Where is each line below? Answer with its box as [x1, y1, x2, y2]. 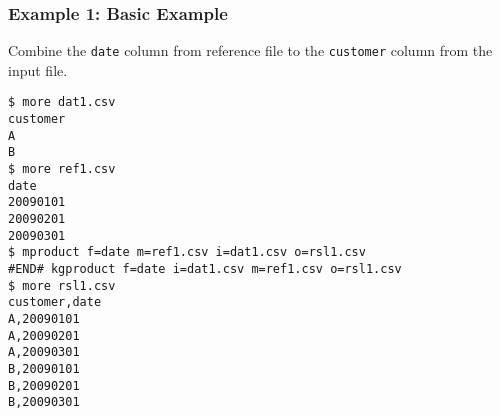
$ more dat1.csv [8, 95, 116, 110]
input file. [8, 59, 68, 80]
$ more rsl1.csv [8, 278, 116, 293]
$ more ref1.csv [8, 162, 116, 177]
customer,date [8, 295, 102, 310]
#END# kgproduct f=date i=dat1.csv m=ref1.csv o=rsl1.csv [8, 262, 402, 277]
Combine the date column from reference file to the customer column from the [8, 40, 493, 61]
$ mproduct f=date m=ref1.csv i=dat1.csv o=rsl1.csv [8, 245, 366, 260]
